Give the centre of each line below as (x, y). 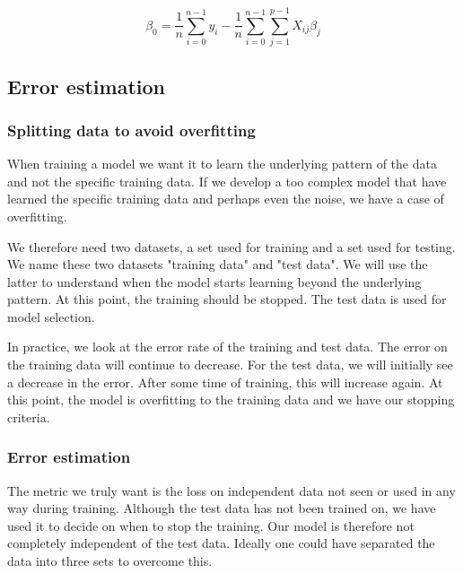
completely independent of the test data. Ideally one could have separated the (221, 543)
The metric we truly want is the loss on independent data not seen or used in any (231, 490)
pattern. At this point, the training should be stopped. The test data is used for (227, 299)
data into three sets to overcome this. (110, 561)
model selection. (51, 316)
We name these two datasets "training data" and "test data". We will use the (218, 264)
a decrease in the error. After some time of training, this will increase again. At (225, 382)
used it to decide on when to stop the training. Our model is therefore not (211, 525)
